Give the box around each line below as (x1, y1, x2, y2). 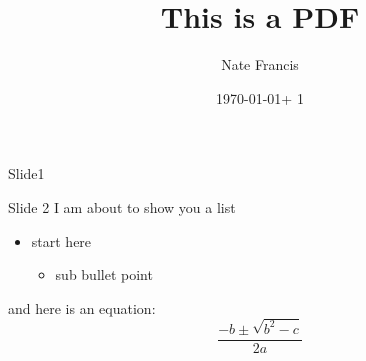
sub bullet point (55, 264, 153, 285)
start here (31, 230, 92, 251)
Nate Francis (221, 54, 299, 75)
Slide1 (8, 163, 45, 184)
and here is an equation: (8, 297, 156, 318)
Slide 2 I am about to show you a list (8, 196, 236, 217)
